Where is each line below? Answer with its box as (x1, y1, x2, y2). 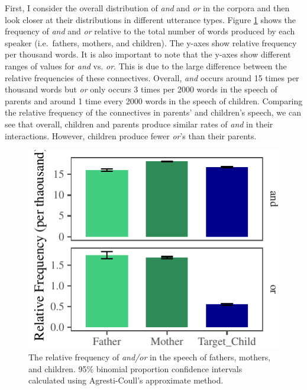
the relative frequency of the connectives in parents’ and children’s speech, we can (5, 106, 301, 119)
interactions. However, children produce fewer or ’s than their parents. (5, 129, 257, 142)
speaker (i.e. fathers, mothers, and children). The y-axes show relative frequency (5, 36, 297, 49)
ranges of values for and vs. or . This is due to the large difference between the (5, 59, 287, 72)
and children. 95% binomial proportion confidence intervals (28, 362, 243, 375)
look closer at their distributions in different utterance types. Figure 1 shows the (5, 13, 296, 25)
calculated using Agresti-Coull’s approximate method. (28, 374, 224, 386)
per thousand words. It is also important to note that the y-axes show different (5, 48, 291, 60)
